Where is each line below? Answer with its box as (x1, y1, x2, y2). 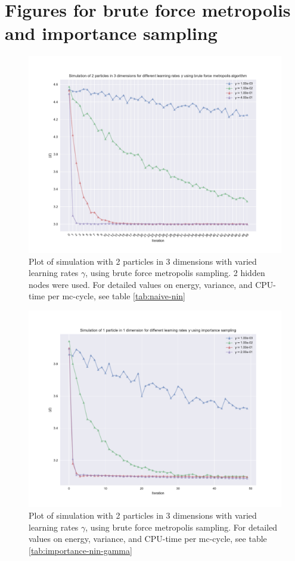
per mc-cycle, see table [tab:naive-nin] (47, 290, 185, 302)
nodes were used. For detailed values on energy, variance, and (29, 278, 253, 290)
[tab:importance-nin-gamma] (29, 544, 132, 556)
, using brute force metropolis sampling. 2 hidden (85, 266, 265, 279)
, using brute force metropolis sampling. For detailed (85, 520, 278, 533)
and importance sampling (5, 21, 218, 45)
